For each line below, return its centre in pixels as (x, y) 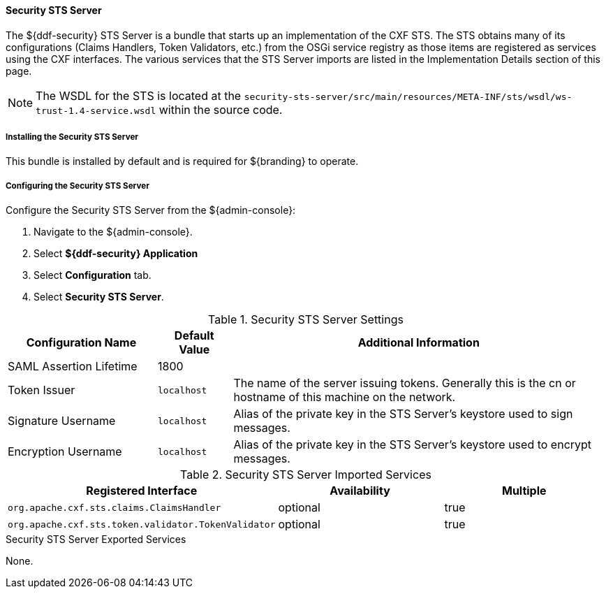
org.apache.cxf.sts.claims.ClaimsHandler (114, 507)
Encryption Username (65, 452)
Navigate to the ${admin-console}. (113, 232)
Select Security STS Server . (99, 297)
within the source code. (221, 109)
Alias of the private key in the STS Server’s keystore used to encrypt (413, 445)
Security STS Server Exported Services (96, 539)
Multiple (524, 491)
